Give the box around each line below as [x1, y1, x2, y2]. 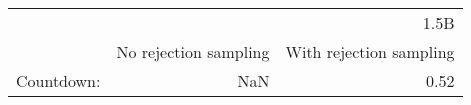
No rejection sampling [116, 40, 270, 63]
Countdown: [16, 69, 101, 92]
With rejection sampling [285, 40, 455, 63]
